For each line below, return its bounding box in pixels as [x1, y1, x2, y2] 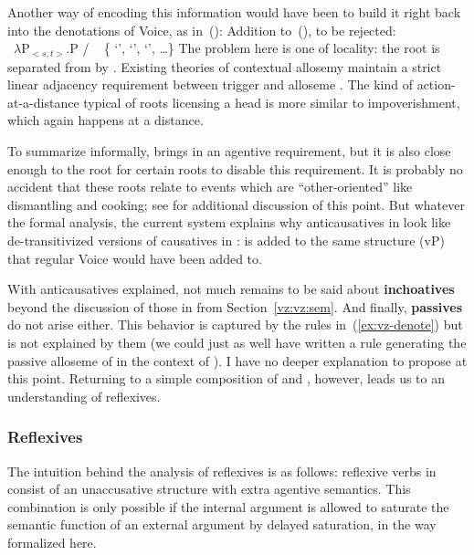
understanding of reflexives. [7, 386, 161, 405]
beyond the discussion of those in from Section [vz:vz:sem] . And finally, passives [7, 297, 462, 316]
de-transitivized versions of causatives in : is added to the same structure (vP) [7, 230, 445, 249]
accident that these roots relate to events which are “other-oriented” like [7, 177, 413, 196]
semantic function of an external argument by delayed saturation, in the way [7, 515, 437, 534]
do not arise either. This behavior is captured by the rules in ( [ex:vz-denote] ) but [7, 315, 463, 334]
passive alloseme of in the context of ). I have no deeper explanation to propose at [7, 351, 468, 370]
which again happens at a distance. [7, 110, 204, 130]
